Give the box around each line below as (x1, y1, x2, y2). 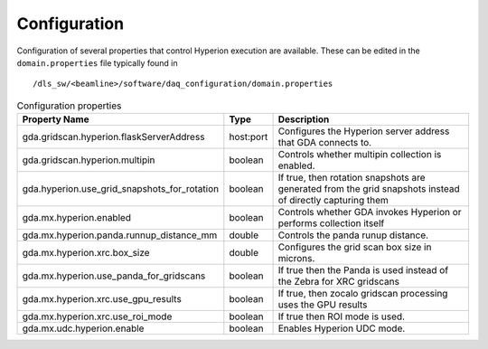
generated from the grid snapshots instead (277, 183, 460, 195)
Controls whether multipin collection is (277, 148, 442, 161)
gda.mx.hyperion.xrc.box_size (22, 247, 150, 259)
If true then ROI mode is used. (277, 310, 406, 323)
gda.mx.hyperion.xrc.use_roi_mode (22, 310, 173, 323)
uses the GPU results (277, 298, 368, 311)
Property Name (22, 113, 89, 126)
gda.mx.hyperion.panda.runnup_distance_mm (22, 229, 218, 241)
